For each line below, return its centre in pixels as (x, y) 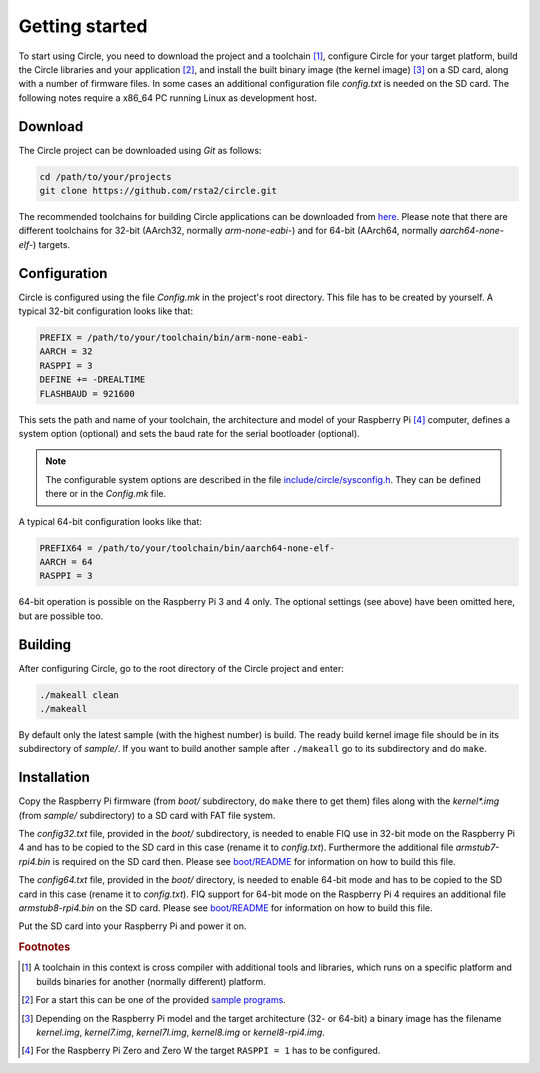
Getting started (83, 26)
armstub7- (477, 847)
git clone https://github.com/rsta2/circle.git (158, 190)
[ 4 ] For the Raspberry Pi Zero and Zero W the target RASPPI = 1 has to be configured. (201, 1051)
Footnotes (44, 947)
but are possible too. (61, 616)
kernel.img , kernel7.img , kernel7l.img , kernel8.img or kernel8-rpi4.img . (180, 1032)
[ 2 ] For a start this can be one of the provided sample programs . (154, 1000)
